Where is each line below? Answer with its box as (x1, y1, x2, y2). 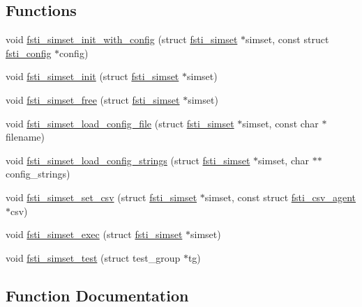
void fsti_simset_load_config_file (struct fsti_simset (6, 116, 234, 130)
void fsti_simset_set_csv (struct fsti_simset (6, 189, 197, 204)
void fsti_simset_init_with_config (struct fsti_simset (6, 32, 238, 47)
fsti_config (6, 45, 52, 60)
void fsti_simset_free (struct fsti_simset (6, 92, 180, 107)
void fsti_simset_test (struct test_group (6, 250, 181, 265)
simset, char (258, 152, 309, 167)
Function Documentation (6, 284, 189, 306)
